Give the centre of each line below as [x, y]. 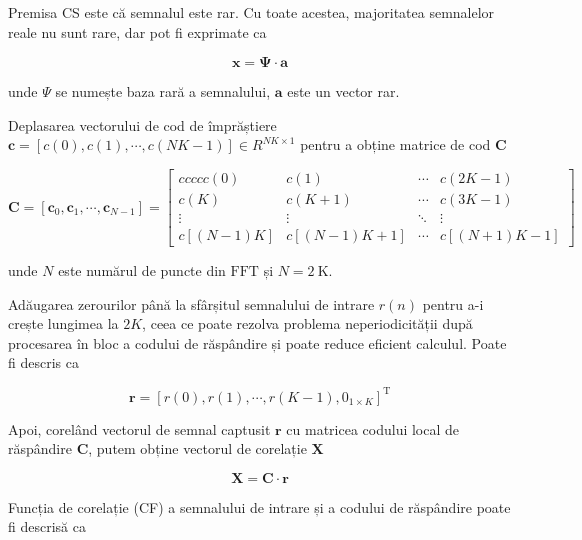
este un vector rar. [343, 91]
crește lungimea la [63, 323]
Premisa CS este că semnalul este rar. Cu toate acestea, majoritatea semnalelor [251, 12]
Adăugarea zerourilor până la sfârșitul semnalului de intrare [191, 303]
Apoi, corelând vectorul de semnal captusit [139, 428]
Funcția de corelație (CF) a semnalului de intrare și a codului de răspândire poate [259, 506]
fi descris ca [43, 362]
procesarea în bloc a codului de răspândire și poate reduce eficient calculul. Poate [257, 342]
